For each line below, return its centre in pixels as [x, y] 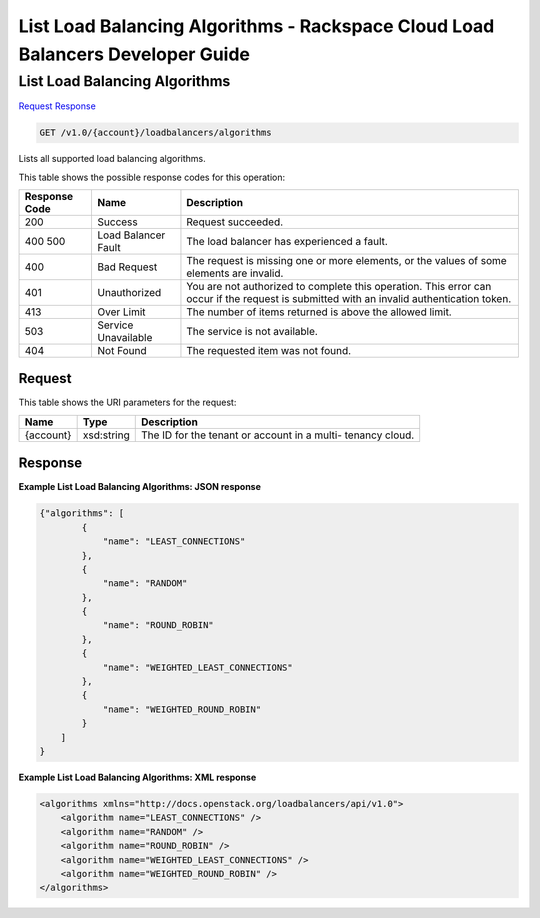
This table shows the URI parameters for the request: [127, 402]
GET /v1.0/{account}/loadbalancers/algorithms [155, 133]
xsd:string [106, 435]
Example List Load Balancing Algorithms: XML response [137, 777]
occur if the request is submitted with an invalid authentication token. [349, 298]
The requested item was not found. [269, 350]
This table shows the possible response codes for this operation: [152, 177]
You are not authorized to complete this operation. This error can [339, 286]
